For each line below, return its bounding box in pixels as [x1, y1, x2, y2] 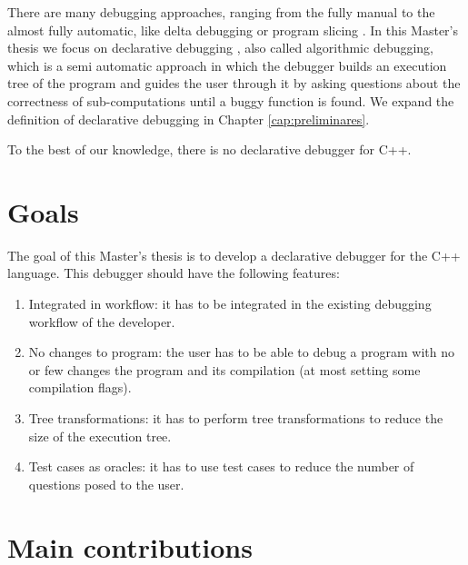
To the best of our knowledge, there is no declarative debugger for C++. [7, 140, 412, 159]
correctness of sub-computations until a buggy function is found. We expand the [7, 91, 454, 110]
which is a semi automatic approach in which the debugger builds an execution [7, 55, 447, 74]
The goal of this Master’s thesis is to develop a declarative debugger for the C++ [7, 245, 461, 264]
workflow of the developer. [28, 312, 175, 331]
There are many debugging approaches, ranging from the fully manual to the [7, 3, 435, 21]
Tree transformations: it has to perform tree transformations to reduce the [28, 409, 443, 428]
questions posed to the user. [28, 474, 184, 493]
